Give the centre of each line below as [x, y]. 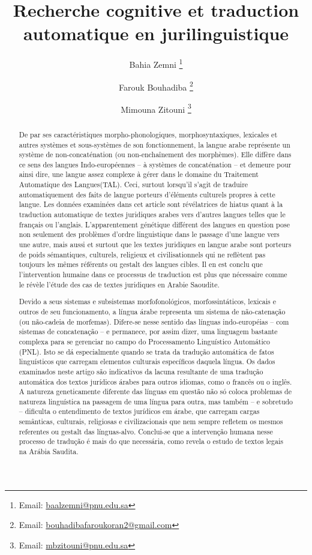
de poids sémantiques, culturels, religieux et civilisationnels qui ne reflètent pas [142, 254]
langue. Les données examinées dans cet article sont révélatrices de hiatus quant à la [151, 204]
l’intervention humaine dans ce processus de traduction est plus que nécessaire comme [153, 274]
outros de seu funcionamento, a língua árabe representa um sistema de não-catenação [152, 311]
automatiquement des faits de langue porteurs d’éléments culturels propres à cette [147, 194]
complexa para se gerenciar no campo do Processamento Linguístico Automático [144, 341]
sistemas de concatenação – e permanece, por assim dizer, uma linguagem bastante [148, 331]
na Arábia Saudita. [49, 451]
